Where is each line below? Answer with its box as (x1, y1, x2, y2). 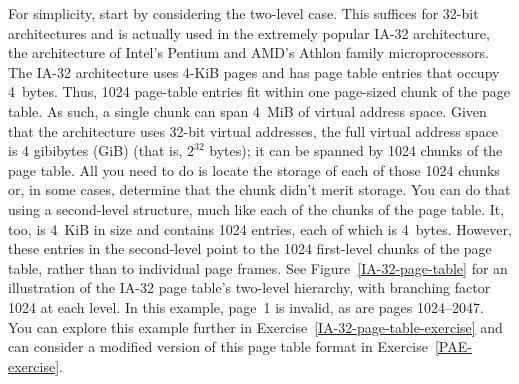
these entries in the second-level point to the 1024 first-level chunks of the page (8, 238, 492, 259)
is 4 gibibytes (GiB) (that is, (8, 140, 183, 161)
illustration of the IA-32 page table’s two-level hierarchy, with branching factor (8, 277, 491, 298)
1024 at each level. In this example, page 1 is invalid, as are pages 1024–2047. (8, 296, 484, 317)
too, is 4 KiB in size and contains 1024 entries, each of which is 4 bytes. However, (8, 218, 512, 239)
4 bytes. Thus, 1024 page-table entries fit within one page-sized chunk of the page (8, 81, 510, 102)
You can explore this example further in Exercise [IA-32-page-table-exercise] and (8, 316, 503, 337)
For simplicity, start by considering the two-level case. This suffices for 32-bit (8, 3, 479, 23)
